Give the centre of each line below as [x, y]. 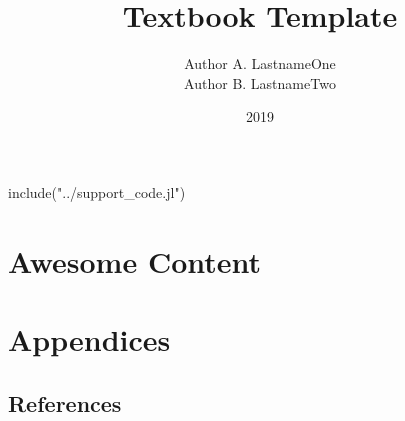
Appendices [89, 339]
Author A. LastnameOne [260, 63]
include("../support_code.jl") [97, 191]
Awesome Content [135, 260]
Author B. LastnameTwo [260, 82]
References [65, 402]
